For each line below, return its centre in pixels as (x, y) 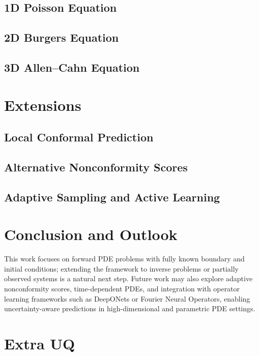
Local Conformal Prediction (79, 137)
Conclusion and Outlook (91, 234)
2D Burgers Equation (62, 37)
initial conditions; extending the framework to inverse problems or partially (121, 268)
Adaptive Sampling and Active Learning (112, 197)
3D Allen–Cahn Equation (72, 67)
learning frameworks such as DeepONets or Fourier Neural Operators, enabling (127, 298)
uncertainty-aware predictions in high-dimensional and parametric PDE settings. (130, 308)
